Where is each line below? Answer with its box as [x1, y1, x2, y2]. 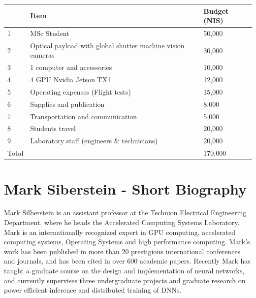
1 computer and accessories [30, 62, 112, 72]
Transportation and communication [30, 111, 137, 121]
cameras [30, 50, 55, 60]
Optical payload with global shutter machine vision [30, 40, 185, 50]
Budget [203, 5, 229, 16]
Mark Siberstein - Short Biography [4, 179, 247, 199]
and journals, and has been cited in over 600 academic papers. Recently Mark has [4, 256, 251, 266]
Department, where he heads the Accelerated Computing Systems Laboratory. [4, 217, 240, 227]
